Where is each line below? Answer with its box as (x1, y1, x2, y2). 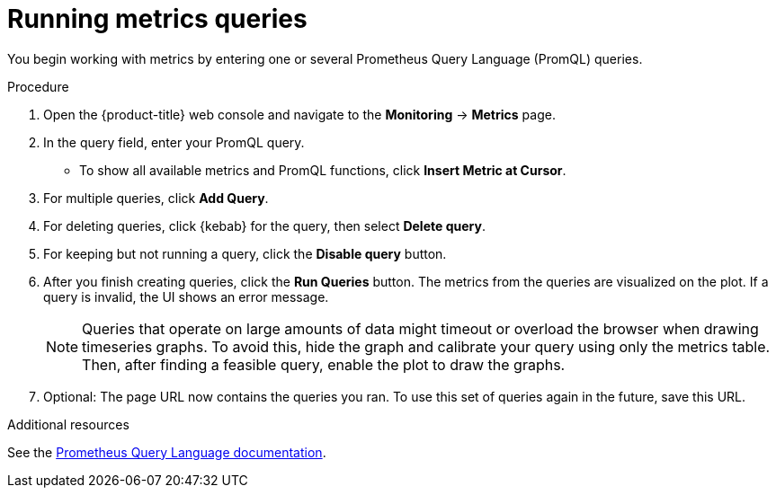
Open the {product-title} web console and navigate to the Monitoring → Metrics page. (43, 106, 556, 122)
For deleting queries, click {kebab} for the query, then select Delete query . (43, 217, 486, 234)
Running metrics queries (7, 4, 308, 34)
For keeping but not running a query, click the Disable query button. (43, 245, 447, 261)
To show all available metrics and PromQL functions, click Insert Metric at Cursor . (79, 162, 566, 178)
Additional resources (7, 416, 129, 432)
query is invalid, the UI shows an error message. (43, 288, 329, 305)
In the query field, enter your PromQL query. (43, 134, 305, 150)
